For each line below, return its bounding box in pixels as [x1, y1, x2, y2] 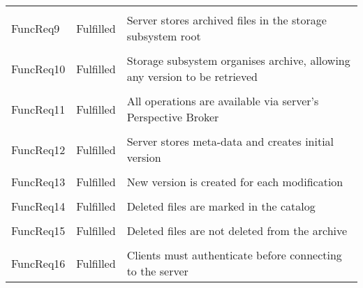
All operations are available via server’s [126, 93, 319, 109]
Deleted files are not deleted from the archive [126, 222, 348, 238]
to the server [126, 263, 188, 279]
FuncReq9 [11, 20, 60, 36]
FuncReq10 [11, 60, 66, 77]
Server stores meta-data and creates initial [126, 133, 334, 149]
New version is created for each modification [126, 174, 343, 190]
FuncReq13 [11, 174, 66, 190]
